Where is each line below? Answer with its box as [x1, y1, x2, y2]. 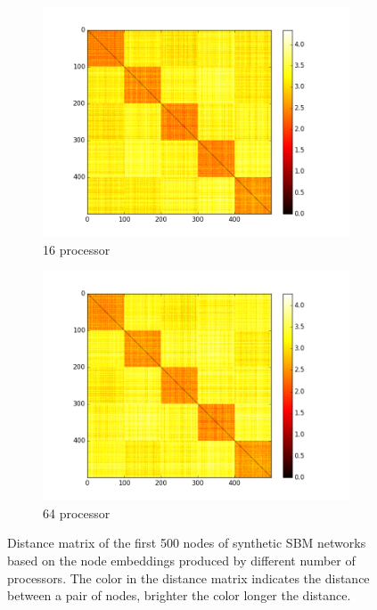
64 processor [43, 503, 111, 522]
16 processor [43, 240, 111, 258]
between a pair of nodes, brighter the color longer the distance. [7, 586, 351, 605]
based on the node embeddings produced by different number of [7, 550, 356, 569]
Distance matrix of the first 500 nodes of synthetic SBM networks [7, 533, 366, 552]
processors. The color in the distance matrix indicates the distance [7, 568, 370, 587]
